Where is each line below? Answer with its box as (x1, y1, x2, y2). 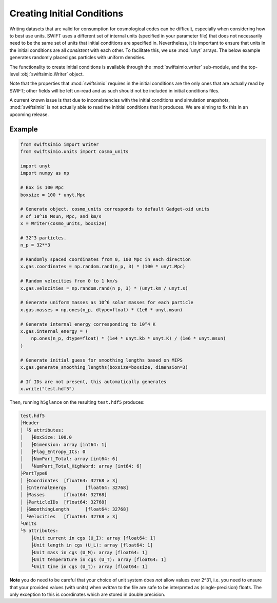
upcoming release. (9, 111, 49, 118)
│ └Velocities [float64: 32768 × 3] (20, 514, 118, 519)
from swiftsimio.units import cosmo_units (20, 149, 129, 155)
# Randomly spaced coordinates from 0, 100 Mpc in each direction (20, 257, 191, 262)
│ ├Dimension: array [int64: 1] (20, 442, 107, 447)
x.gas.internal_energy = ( (20, 329, 88, 334)
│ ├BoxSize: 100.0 (20, 435, 72, 440)
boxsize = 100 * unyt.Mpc (20, 192, 86, 198)
